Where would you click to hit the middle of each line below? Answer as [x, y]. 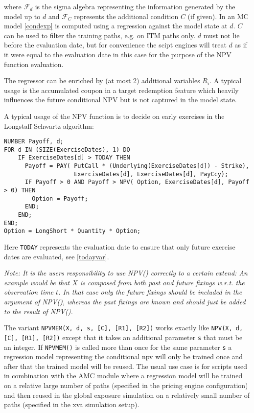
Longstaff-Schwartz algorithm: [49, 126]
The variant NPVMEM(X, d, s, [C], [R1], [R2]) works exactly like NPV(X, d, [124, 328]
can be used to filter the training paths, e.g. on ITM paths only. [100, 35]
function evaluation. [34, 64]
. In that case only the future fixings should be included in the [150, 292]
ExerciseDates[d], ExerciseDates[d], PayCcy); [151, 174]
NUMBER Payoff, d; [34, 142]
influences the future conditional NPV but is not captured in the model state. [120, 100]
